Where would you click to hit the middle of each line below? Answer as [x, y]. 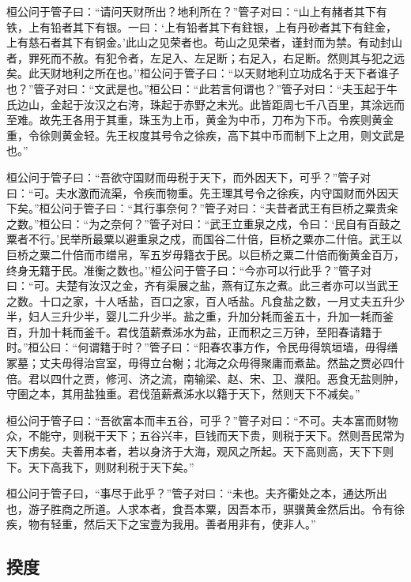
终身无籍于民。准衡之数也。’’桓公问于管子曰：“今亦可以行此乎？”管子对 [189, 270]
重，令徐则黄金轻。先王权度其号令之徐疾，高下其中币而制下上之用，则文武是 [205, 135]
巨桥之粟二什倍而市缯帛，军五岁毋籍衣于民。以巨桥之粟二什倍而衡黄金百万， [205, 254]
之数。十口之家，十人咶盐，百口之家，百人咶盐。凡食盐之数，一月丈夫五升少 [205, 300]
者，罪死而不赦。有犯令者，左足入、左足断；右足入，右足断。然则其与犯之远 [205, 57]
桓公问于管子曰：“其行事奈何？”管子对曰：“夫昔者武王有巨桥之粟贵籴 [219, 208]
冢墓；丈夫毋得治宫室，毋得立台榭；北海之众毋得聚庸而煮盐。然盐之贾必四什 [205, 363]
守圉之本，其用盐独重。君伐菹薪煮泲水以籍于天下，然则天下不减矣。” [183, 394]
